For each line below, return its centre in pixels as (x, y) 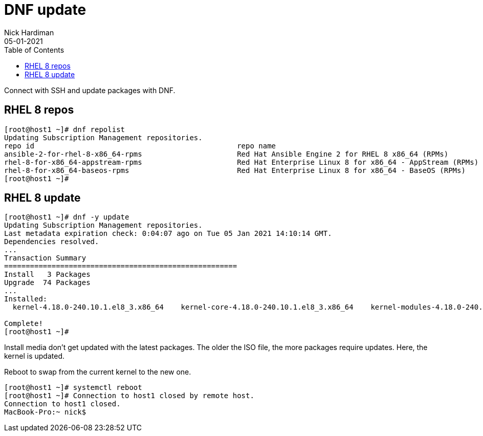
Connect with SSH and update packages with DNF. (90, 90)
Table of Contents (34, 50)
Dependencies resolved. (52, 242)
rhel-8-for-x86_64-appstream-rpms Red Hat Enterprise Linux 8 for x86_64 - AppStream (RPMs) (241, 162)
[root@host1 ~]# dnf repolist (65, 129)
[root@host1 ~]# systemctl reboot (73, 388)
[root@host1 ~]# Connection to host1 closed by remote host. (129, 396)
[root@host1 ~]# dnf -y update (67, 217)
